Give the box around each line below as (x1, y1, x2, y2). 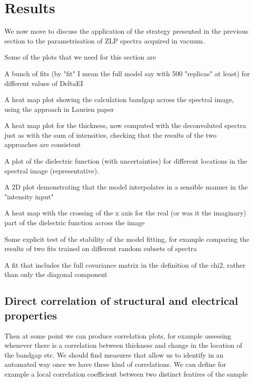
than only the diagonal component (4, 269, 108, 279)
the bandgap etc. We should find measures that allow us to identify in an (4, 349, 224, 360)
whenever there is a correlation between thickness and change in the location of (4, 340, 242, 350)
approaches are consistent (4, 139, 81, 149)
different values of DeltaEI (4, 78, 83, 88)
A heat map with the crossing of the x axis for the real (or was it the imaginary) (4, 208, 246, 218)
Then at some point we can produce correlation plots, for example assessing (4, 330, 231, 340)
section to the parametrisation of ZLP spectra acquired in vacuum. (4, 35, 205, 45)
